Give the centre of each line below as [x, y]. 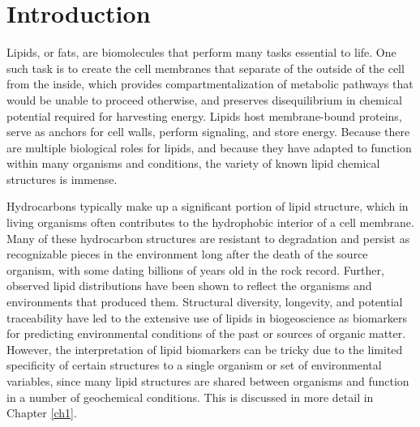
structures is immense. [62, 179]
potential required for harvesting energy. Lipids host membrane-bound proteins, [204, 115]
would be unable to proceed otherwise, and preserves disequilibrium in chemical [204, 99]
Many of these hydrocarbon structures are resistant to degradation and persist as [208, 238]
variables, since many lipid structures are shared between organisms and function [208, 381]
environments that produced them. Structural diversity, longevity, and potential [205, 302]
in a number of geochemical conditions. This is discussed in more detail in [190, 397]
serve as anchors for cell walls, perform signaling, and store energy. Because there [208, 132]
